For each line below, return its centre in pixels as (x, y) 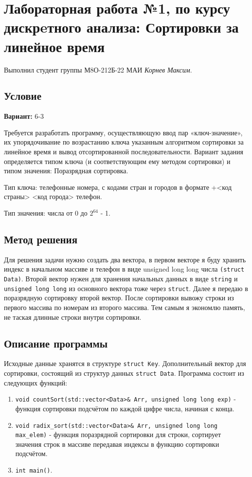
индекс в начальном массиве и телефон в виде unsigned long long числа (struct (124, 269)
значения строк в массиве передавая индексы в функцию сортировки (117, 444)
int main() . (34, 470)
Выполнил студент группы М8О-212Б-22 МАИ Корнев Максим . (98, 69)
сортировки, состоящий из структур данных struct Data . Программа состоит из (124, 373)
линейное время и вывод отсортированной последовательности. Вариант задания (124, 152)
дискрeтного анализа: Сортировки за (121, 27)
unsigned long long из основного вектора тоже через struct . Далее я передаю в (126, 288)
